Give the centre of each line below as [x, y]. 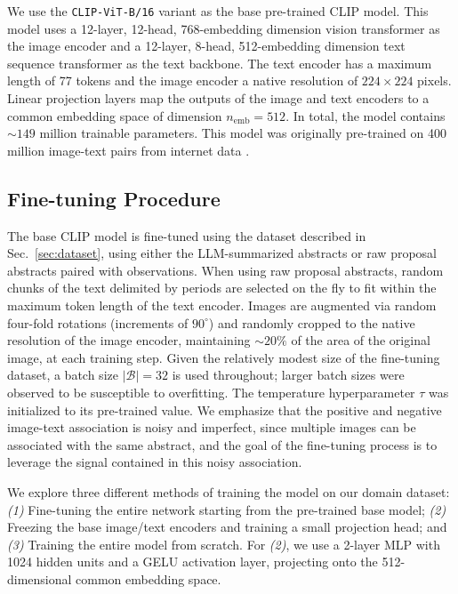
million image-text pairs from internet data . [129, 150]
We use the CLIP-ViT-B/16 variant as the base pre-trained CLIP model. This [218, 11]
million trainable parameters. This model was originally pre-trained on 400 [243, 133]
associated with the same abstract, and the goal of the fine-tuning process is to [222, 444]
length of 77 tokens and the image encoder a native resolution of [183, 80]
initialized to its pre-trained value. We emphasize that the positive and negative [225, 409]
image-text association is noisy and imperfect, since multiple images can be [212, 427]
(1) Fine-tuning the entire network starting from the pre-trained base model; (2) [227, 509]
